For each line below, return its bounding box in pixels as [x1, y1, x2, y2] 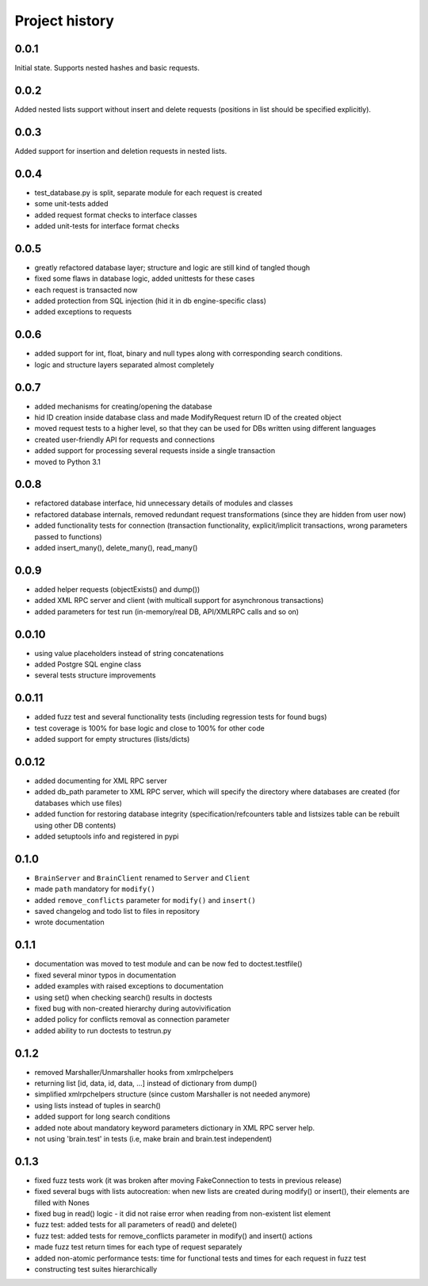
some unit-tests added [34, 199, 109, 209]
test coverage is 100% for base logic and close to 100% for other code [34, 723, 265, 733]
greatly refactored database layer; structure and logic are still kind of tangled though [34, 263, 311, 272]
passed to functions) [34, 532, 102, 541]
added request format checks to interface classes [34, 210, 197, 220]
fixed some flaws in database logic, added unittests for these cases [34, 274, 255, 283]
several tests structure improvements [34, 670, 156, 680]
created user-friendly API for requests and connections [34, 435, 216, 444]
